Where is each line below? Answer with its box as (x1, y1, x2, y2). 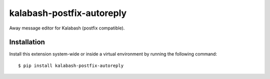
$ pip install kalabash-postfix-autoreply (18, 62, 124, 68)
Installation (9, 38, 45, 46)
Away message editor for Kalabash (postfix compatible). (9, 25, 125, 31)
